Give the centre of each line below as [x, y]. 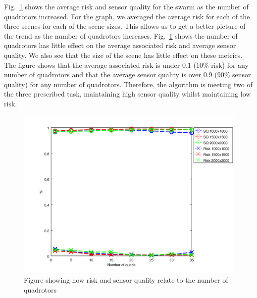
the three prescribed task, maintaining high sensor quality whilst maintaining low [128, 94]
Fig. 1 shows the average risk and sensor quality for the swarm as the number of [126, 6]
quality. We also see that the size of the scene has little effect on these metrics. [123, 55]
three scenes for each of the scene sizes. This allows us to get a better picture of [125, 26]
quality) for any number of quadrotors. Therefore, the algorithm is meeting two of [128, 84]
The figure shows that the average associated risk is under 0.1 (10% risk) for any [126, 65]
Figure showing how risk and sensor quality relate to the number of [126, 280]
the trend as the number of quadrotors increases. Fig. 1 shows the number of [121, 35]
